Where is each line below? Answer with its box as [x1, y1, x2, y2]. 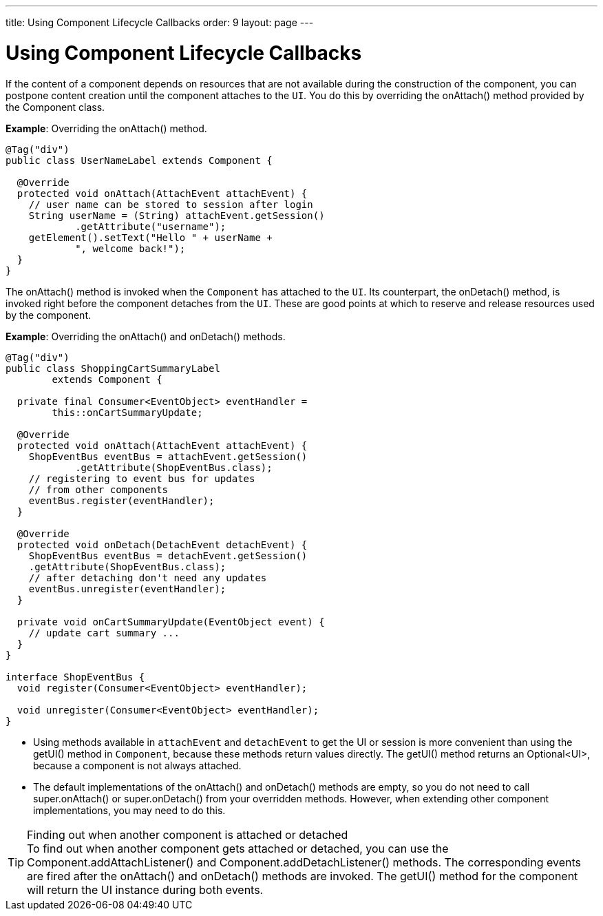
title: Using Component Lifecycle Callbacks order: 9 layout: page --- [6, 17, 314, 28]
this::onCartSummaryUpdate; [52, 406, 203, 418]
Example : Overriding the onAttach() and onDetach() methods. [6, 330, 286, 342]
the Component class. [6, 101, 105, 113]
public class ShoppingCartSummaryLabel [6, 362, 220, 374]
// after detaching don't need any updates [28, 572, 267, 583]
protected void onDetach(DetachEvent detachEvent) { [17, 539, 308, 550]
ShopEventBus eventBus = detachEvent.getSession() [28, 550, 308, 561]
